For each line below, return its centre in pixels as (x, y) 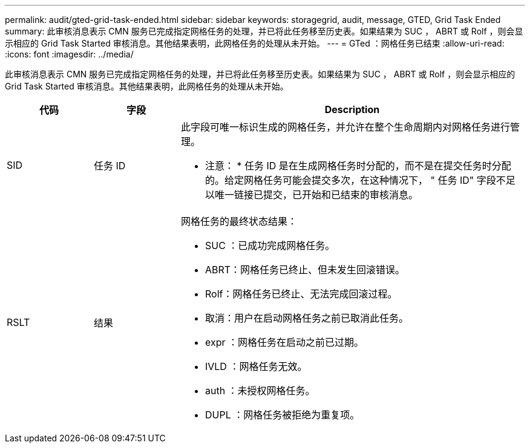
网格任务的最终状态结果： (239, 221)
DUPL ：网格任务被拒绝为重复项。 (282, 415)
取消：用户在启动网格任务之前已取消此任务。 (306, 318)
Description (352, 109)
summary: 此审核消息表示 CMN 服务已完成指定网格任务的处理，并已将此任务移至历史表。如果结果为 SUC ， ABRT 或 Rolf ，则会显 (264, 31)
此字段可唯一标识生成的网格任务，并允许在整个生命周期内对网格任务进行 (345, 127)
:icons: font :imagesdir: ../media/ (69, 54)
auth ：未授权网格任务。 (260, 391)
